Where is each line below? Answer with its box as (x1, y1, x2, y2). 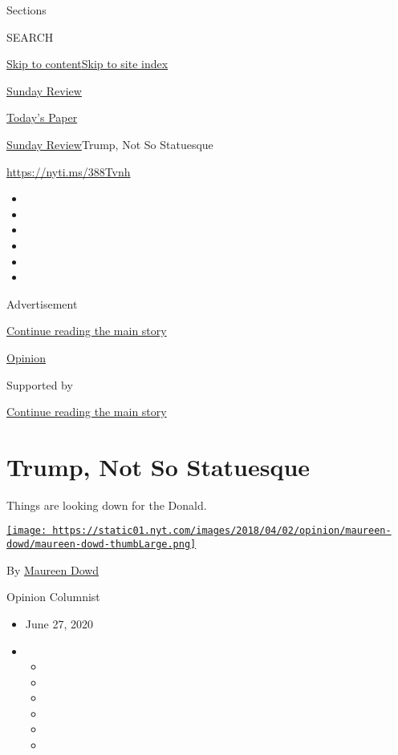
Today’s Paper (6, 109, 78, 126)
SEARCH (6, 28, 54, 45)
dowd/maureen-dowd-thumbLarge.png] (6, 539, 197, 551)
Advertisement (6, 295, 78, 312)
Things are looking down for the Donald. (6, 496, 207, 513)
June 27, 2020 (25, 615, 93, 632)
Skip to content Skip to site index (6, 55, 169, 72)
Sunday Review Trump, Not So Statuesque (6, 135, 213, 152)
